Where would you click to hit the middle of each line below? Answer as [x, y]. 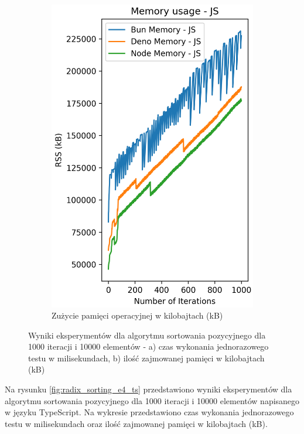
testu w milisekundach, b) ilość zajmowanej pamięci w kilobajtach [146, 358]
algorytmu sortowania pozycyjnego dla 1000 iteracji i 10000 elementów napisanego [152, 400]
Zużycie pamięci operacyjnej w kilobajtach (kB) [137, 315]
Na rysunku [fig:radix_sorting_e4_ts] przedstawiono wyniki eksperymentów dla [148, 389]
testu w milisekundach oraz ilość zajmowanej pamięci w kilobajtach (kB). [136, 423]
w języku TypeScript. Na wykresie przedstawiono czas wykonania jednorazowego [149, 412]
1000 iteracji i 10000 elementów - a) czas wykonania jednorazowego [148, 346]
